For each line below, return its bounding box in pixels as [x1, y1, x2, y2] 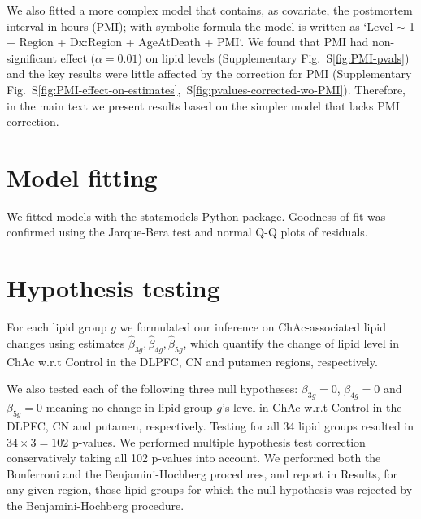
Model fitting [7, 160, 158, 193]
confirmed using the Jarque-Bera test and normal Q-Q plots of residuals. [7, 223, 368, 240]
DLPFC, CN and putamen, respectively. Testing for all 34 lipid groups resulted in [7, 417, 414, 434]
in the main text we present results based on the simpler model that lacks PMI [7, 97, 400, 114]
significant [7, 49, 57, 66]
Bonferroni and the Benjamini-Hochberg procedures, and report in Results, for [7, 465, 398, 482]
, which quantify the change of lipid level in [183, 335, 400, 351]
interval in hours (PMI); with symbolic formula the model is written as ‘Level [7, 17, 393, 34]
